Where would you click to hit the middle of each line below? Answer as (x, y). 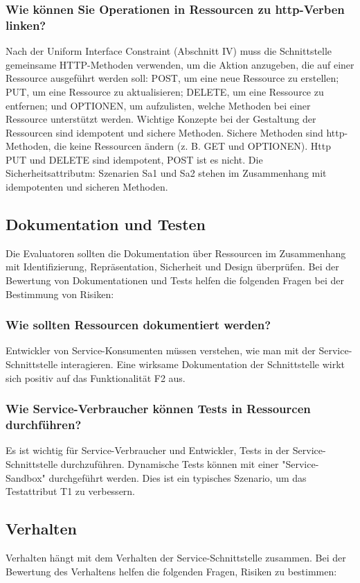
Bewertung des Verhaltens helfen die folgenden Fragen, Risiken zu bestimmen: (171, 571)
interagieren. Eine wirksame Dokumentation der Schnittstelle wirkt (203, 364)
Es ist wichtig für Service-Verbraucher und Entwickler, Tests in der (148, 450)
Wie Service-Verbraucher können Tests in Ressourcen (158, 409)
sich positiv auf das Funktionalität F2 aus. (96, 377)
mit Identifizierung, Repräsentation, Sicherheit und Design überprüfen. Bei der (172, 267)
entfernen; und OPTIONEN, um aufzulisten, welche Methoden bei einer (158, 105)
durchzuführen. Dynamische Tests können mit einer (170, 463)
